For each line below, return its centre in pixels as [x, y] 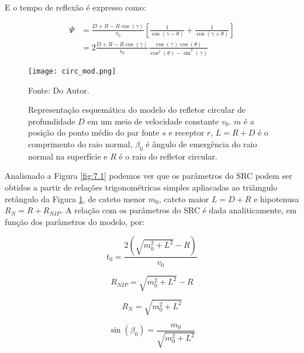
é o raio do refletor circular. [168, 156]
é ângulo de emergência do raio [201, 143]
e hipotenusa [277, 198]
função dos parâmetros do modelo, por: [75, 221]
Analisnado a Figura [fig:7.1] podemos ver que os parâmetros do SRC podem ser [148, 176]
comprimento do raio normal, [80, 143]
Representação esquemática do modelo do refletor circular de [137, 110]
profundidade [52, 121]
